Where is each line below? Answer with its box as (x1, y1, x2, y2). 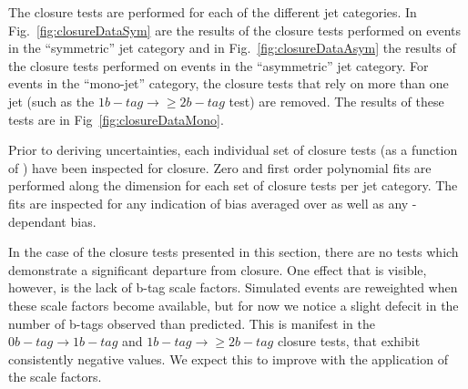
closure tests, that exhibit (277, 332, 421, 351)
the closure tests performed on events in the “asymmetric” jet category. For (8, 56, 429, 75)
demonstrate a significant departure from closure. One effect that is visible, (8, 260, 427, 279)
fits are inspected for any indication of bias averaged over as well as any (8, 193, 409, 212)
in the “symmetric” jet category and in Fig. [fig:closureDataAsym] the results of (8, 38, 456, 57)
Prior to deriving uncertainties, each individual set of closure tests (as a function (8, 140, 458, 159)
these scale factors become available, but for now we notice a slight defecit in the (8, 295, 459, 314)
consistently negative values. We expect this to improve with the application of (8, 349, 448, 368)
